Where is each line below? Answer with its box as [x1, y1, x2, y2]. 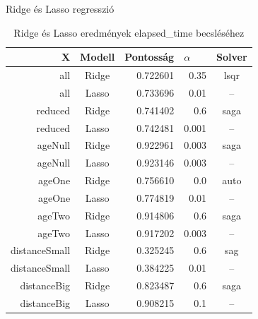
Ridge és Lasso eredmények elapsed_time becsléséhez [13, 25, 245, 40]
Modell [80, 49, 115, 64]
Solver [216, 49, 247, 64]
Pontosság [124, 49, 175, 64]
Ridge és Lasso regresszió [6, 1, 115, 16]
